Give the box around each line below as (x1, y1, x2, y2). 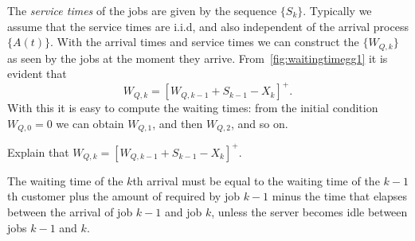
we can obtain (56, 115, 124, 131)
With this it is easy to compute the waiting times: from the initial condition (7, 99, 378, 116)
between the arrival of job (7, 204, 133, 220)
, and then (152, 115, 203, 131)
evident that (7, 65, 67, 82)
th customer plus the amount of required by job (7, 188, 240, 204)
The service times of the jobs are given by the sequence (7, 2, 277, 18)
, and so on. (230, 115, 288, 131)
